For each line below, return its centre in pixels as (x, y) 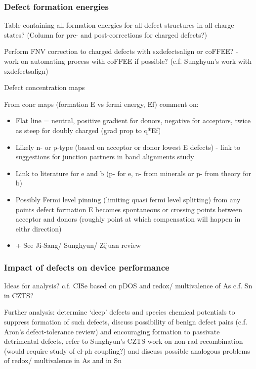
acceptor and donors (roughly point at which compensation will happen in (128, 219)
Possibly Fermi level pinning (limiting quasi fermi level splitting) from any (128, 199)
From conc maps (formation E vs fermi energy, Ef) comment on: (101, 104)
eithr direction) (39, 228)
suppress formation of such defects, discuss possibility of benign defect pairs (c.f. (126, 321)
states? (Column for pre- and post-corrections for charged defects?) (106, 34)
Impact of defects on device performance (87, 267)
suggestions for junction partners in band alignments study (105, 157)
